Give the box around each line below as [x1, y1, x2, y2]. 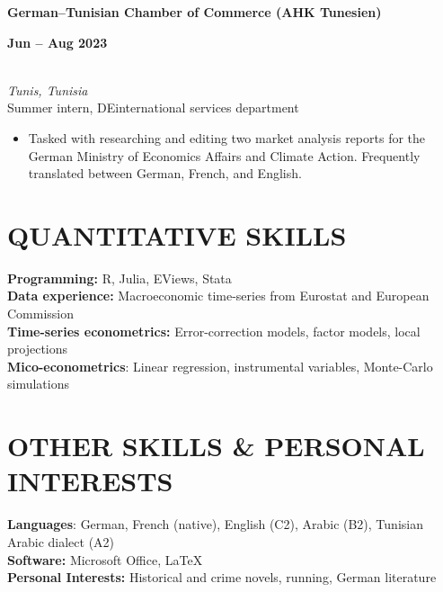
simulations [7, 374, 69, 393]
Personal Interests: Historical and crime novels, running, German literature [7, 568, 437, 587]
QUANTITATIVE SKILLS [7, 216, 347, 253]
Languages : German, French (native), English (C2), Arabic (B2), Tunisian [7, 515, 423, 534]
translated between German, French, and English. [28, 164, 302, 183]
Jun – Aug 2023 [7, 32, 108, 51]
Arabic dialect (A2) [7, 532, 115, 551]
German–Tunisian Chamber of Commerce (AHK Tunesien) [7, 3, 382, 21]
